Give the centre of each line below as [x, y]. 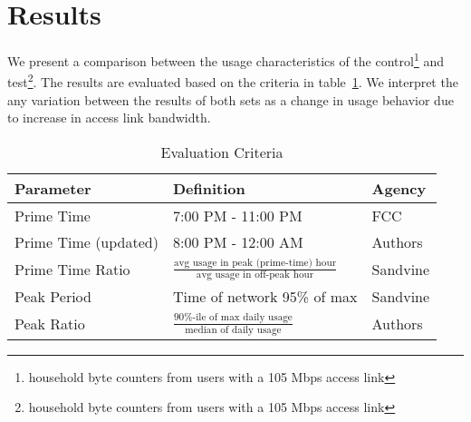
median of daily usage [233, 329]
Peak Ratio [50, 324]
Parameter [53, 188]
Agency [399, 188]
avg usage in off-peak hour [255, 275]
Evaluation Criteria [222, 152]
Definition [209, 188]
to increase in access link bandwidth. [109, 118]
